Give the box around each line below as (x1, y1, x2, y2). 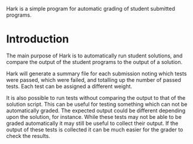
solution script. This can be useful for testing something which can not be (6, 100, 188, 108)
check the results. (6, 132, 51, 139)
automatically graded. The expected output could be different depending (6, 107, 186, 114)
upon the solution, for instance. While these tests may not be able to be (6, 113, 182, 120)
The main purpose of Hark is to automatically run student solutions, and (6, 52, 183, 59)
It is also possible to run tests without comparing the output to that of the (6, 94, 186, 101)
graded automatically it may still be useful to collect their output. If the (6, 120, 179, 127)
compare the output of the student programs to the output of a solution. (6, 58, 183, 65)
